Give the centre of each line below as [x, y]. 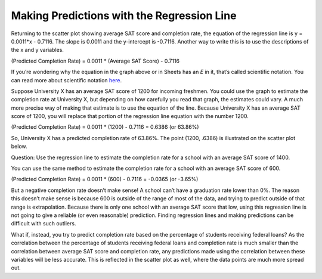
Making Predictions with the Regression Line [124, 15]
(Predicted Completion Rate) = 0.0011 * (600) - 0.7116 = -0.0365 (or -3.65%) [105, 179]
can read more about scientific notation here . [66, 80]
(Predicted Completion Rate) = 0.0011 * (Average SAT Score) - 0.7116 [95, 61]
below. [19, 147]
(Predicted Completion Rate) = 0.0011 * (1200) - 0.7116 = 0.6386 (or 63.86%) [105, 127]
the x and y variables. [37, 50]
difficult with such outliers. [44, 224]
